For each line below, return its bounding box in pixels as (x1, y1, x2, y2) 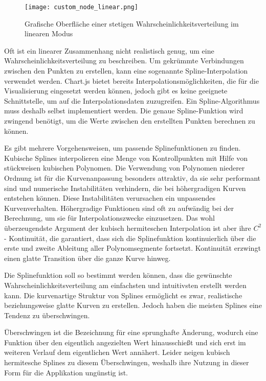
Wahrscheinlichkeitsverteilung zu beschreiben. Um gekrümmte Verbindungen (4, 55, 244, 66)
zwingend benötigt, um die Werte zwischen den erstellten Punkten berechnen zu (4, 115, 255, 126)
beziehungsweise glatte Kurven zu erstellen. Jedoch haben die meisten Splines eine (4, 300, 262, 311)
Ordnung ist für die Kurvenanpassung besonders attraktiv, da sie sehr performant (4, 172, 261, 183)
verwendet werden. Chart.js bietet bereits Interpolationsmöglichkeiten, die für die (4, 75, 259, 86)
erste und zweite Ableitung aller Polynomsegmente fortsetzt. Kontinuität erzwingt (4, 243, 261, 253)
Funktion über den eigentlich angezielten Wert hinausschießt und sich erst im (4, 337, 246, 347)
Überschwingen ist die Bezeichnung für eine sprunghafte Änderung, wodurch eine (4, 327, 258, 338)
